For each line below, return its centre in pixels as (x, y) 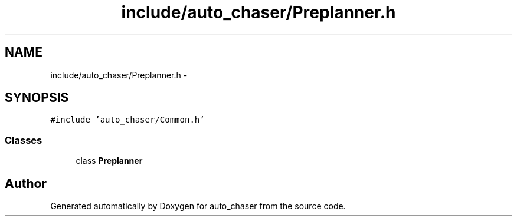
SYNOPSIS (37, 98)
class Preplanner (109, 161)
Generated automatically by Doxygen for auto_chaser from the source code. (198, 206)
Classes (24, 140)
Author (26, 183)
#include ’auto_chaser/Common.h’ (127, 120)
